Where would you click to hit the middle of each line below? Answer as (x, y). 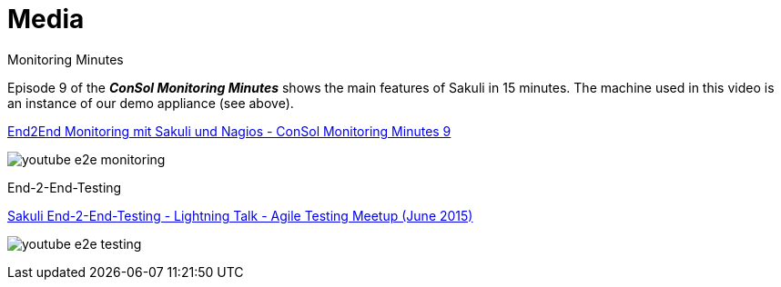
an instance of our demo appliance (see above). (151, 103)
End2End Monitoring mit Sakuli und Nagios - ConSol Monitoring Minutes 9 (229, 131)
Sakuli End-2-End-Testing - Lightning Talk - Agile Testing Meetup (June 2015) (240, 215)
